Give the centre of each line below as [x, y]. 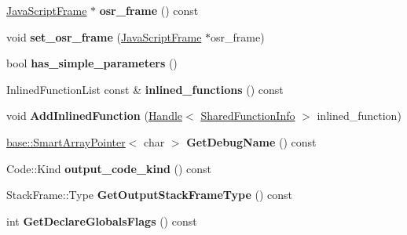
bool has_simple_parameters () [92, 63]
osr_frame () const [149, 10]
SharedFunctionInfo [248, 116]
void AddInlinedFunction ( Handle [95, 116]
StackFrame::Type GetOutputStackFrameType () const [149, 195]
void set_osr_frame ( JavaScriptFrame [104, 36]
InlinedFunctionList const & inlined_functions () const [145, 89]
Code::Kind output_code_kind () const [109, 168]
